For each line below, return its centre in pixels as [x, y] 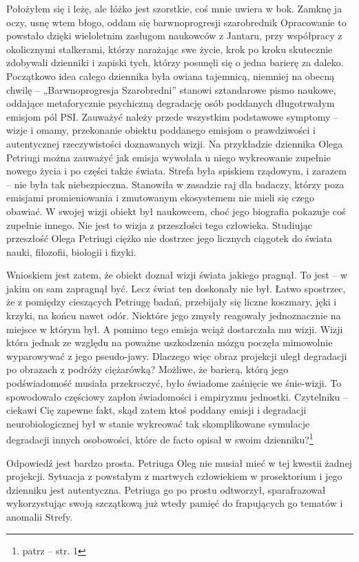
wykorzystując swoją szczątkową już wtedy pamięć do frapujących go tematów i [175, 503]
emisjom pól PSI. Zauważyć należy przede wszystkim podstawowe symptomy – [172, 116]
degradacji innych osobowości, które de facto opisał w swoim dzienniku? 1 [160, 439]
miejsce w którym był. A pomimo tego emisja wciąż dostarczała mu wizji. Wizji [175, 329]
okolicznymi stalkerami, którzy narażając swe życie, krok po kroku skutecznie [170, 49]
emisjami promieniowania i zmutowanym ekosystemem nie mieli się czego [161, 198]
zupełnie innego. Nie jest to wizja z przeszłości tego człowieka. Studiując [160, 224]
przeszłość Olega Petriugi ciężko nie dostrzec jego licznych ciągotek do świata [170, 238]
